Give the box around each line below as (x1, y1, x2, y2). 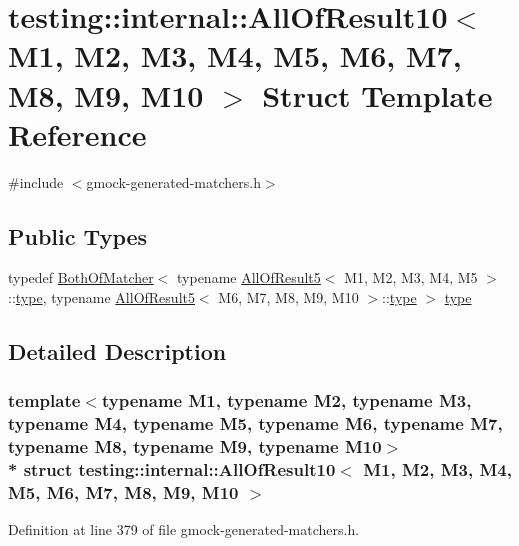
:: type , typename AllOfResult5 (8, 287, 195, 308)
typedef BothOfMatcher (8, 267, 154, 288)
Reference (8, 113, 147, 154)
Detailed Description (8, 336, 227, 367)
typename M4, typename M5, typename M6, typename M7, (8, 411, 503, 436)
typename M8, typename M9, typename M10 (8, 434, 382, 459)
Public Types (8, 220, 148, 251)
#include (8, 171, 64, 192)
